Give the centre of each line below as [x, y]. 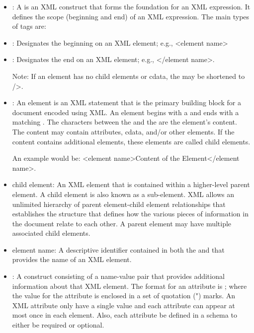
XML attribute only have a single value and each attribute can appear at [124, 305]
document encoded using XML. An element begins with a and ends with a [126, 112]
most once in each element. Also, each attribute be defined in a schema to [125, 315]
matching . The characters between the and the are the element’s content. [125, 122]
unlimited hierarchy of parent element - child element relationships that [119, 204]
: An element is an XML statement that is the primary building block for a [127, 102]
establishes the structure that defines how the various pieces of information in [130, 214]
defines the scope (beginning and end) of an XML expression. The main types [131, 16]
